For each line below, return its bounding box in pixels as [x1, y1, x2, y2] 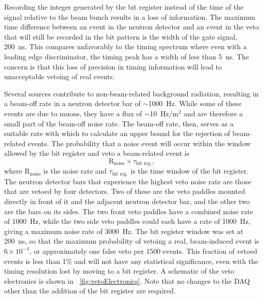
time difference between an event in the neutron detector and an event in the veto [4, 21, 259, 32]
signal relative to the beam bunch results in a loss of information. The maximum [4, 11, 255, 22]
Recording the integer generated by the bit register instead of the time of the [4, 2, 244, 12]
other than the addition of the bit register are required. [4, 285, 176, 296]
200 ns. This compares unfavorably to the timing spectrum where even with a [4, 41, 247, 52]
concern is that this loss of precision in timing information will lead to [4, 61, 222, 72]
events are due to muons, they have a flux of [4, 108, 142, 118]
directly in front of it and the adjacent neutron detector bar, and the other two [4, 196, 250, 206]
